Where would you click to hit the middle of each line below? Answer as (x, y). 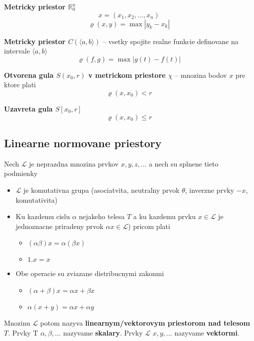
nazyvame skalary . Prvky (103, 332)
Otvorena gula (29, 75)
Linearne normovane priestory (83, 142)
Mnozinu (17, 322)
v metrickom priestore (127, 75)
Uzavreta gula (29, 108)
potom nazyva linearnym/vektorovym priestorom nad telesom (145, 322)
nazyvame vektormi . (207, 332)
